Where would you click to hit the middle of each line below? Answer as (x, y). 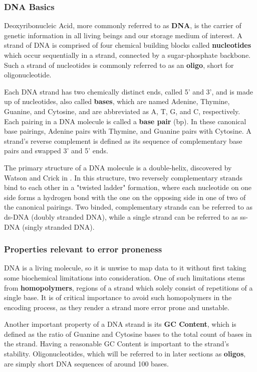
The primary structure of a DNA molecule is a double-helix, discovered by (118, 167)
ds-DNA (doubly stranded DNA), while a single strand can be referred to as (121, 216)
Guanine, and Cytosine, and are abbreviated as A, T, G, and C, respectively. (122, 111)
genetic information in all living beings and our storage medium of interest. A (123, 35)
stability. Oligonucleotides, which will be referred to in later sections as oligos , (125, 354)
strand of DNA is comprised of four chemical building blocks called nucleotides (128, 45)
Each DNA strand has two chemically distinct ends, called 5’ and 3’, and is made (129, 91)
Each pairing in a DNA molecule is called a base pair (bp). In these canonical (125, 121)
